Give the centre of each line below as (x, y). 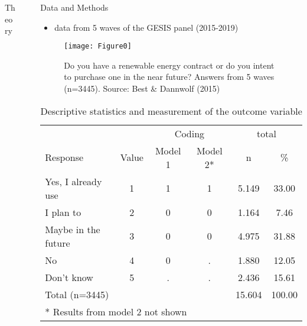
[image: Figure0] (98, 46)
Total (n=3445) (77, 294)
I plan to (63, 212)
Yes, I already (74, 181)
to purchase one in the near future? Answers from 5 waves (169, 77)
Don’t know (69, 277)
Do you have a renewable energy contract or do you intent (169, 65)
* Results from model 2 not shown (116, 311)
